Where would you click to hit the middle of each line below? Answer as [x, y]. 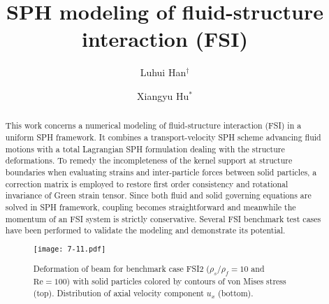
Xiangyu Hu [163, 95]
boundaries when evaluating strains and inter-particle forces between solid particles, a [161, 172]
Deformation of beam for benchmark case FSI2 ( [121, 268]
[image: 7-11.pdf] [70, 249]
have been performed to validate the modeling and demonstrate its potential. [145, 230]
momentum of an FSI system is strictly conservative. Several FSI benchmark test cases [163, 218]
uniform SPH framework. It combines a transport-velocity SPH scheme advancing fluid [163, 137]
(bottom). [236, 292]
